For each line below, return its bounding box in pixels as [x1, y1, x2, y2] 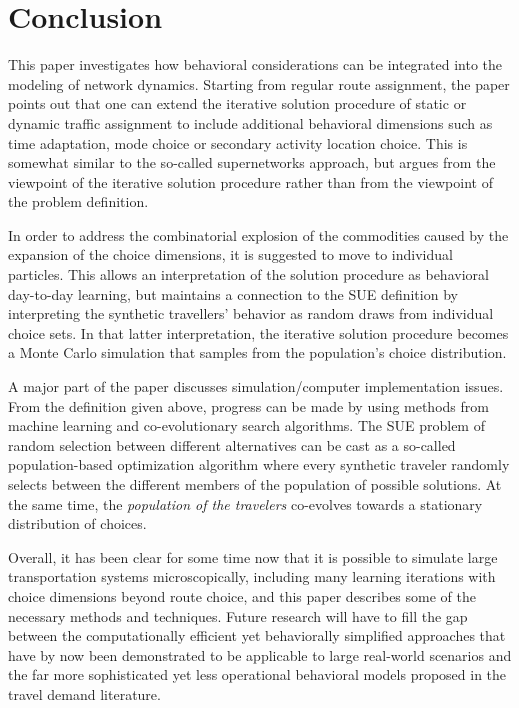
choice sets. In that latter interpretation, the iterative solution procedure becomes [8, 322, 509, 343]
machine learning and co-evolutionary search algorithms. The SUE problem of [8, 415, 485, 436]
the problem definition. [8, 191, 149, 212]
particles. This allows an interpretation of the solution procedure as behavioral [8, 264, 489, 285]
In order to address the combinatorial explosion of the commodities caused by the [8, 224, 509, 245]
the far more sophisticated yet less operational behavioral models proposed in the [8, 664, 507, 685]
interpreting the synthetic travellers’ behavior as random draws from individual [8, 303, 494, 324]
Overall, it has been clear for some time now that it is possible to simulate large [8, 546, 498, 567]
